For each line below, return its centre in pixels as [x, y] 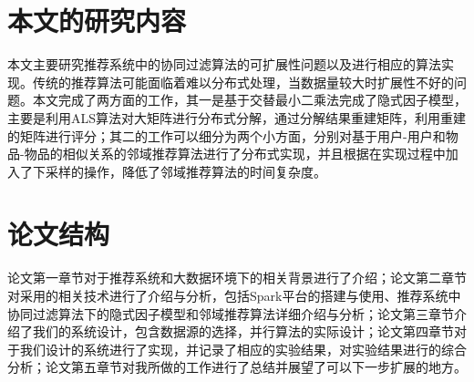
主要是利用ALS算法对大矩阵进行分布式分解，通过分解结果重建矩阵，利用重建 [237, 117]
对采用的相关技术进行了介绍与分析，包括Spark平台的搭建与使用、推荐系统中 [234, 295]
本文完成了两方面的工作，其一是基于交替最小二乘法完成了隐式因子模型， [249, 100]
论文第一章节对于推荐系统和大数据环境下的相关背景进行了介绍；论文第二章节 [237, 278]
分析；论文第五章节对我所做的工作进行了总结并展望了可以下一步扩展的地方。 [237, 367]
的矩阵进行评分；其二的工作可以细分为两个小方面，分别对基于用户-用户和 [227, 135]
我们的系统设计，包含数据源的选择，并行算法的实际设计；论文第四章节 [243, 331]
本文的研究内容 [97, 21]
